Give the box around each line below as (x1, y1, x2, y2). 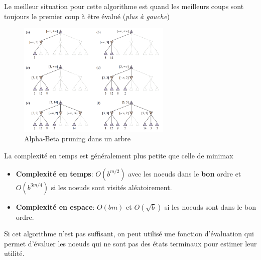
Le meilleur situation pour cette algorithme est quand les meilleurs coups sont (4, 1, 244, 11)
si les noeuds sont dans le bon (165, 201, 256, 212)
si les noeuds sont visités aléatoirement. (51, 182, 172, 192)
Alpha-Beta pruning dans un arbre (24, 133, 130, 144)
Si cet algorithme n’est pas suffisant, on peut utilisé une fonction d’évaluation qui (4, 228, 254, 239)
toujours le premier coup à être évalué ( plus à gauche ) (4, 11, 170, 21)
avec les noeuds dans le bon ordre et (128, 168, 241, 179)
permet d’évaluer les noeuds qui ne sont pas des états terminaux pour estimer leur (4, 238, 257, 248)
